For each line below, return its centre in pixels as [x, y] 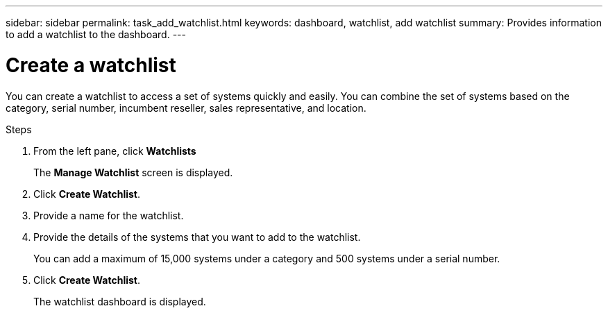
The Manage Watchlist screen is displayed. [133, 172]
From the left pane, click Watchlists [115, 151]
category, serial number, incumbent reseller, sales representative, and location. [186, 108]
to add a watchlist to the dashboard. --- [96, 34]
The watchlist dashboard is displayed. [120, 301]
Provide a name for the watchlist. [109, 215]
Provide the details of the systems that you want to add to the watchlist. [197, 237]
